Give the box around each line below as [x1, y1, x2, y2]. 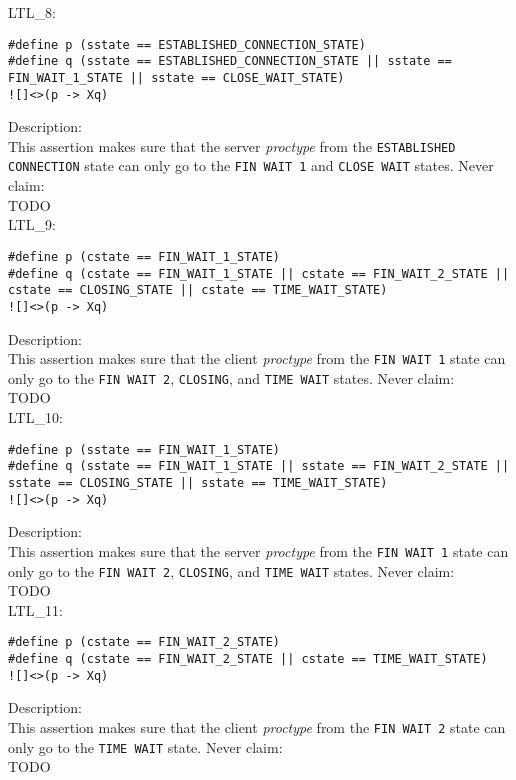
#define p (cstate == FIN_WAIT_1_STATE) [8, 249, 281, 264]
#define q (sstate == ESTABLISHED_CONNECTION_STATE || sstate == [8, 54, 452, 69]
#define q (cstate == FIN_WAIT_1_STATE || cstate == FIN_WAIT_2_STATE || [8, 266, 510, 281]
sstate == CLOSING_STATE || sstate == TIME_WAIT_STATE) [8, 475, 388, 490]
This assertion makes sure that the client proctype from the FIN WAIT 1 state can [8, 348, 506, 369]
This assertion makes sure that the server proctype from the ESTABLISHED [8, 135, 456, 156]
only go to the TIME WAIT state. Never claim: [8, 736, 283, 757]
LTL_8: [8, 2, 56, 22]
